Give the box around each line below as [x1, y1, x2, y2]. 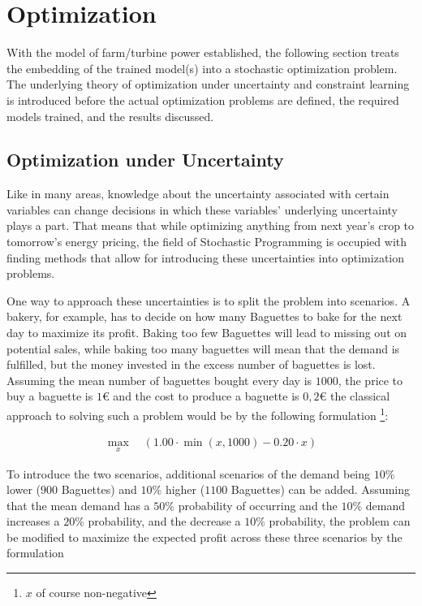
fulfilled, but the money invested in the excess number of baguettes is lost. [6, 356, 376, 373]
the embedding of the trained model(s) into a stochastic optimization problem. [6, 59, 398, 76]
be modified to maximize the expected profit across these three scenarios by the [6, 528, 403, 545]
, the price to [338, 371, 403, 388]
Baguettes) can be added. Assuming [230, 481, 410, 498]
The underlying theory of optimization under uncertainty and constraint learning [6, 76, 410, 93]
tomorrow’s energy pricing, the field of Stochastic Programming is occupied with [6, 233, 407, 250]
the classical [329, 387, 390, 405]
